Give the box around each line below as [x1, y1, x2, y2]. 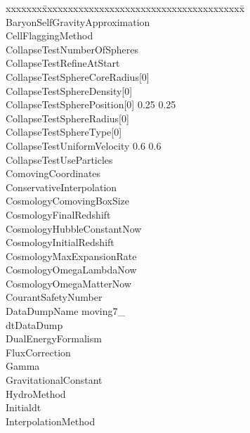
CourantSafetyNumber [6, 290, 103, 304]
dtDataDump [6, 317, 63, 332]
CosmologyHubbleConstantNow [6, 221, 142, 235]
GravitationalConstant [6, 373, 103, 387]
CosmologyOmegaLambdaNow [6, 262, 137, 277]
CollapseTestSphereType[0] [6, 124, 122, 139]
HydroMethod [6, 386, 66, 401]
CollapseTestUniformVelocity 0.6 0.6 [6, 138, 162, 153]
